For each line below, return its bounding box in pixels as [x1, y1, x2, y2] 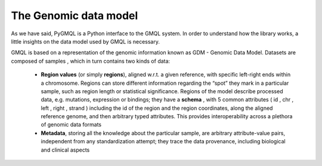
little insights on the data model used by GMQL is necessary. [11, 38, 160, 45]
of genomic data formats [41, 121, 102, 128]
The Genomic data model [11, 9, 138, 22]
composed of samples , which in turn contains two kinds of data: [11, 57, 170, 64]
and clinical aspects [41, 146, 90, 153]
